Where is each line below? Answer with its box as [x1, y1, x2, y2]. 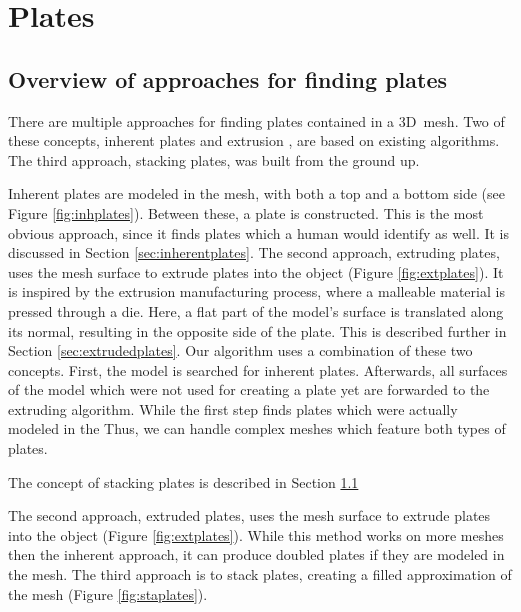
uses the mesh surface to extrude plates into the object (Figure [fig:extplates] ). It [8, 261, 504, 282]
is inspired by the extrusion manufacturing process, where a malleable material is [8, 281, 505, 302]
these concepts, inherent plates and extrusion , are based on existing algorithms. [8, 130, 500, 151]
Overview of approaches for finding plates [8, 63, 447, 94]
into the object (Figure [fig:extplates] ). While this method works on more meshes [8, 524, 504, 545]
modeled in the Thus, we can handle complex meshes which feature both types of [8, 418, 506, 439]
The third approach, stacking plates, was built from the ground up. [8, 149, 420, 170]
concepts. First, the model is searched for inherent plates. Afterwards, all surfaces [8, 359, 508, 380]
